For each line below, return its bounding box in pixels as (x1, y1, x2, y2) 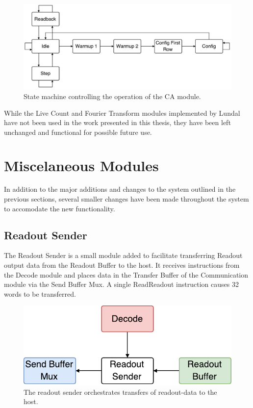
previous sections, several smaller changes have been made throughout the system (4, 194, 249, 204)
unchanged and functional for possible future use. (4, 127, 152, 137)
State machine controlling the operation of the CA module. (24, 91, 201, 101)
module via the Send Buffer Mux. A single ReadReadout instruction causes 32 (4, 279, 239, 289)
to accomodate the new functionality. (4, 203, 115, 213)
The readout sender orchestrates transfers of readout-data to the (24, 386, 217, 397)
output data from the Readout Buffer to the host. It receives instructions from (4, 259, 240, 270)
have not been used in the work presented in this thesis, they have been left (4, 117, 231, 127)
